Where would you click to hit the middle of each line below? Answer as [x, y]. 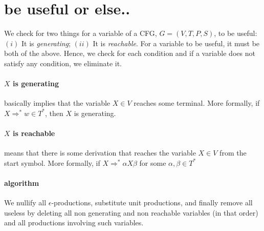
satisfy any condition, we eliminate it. [63, 63]
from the [233, 153]
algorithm [22, 183]
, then [54, 113]
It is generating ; [46, 43]
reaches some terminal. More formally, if [197, 103]
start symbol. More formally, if [52, 162]
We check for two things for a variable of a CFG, [81, 33]
